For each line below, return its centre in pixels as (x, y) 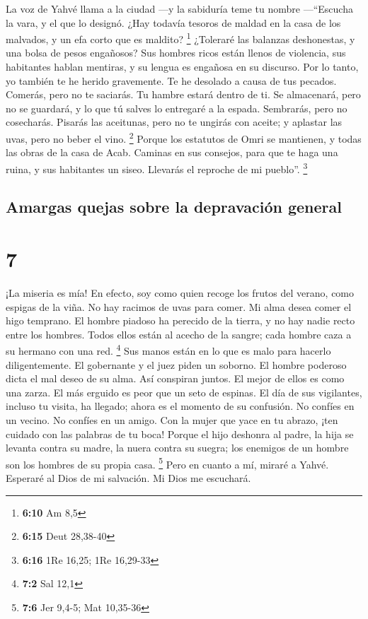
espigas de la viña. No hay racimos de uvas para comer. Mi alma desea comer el (179, 306)
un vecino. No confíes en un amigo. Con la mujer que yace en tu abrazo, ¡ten (172, 420)
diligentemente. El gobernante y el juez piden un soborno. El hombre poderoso (176, 364)
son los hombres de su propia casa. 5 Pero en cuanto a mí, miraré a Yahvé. (167, 463)
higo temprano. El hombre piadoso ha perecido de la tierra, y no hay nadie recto (180, 320)
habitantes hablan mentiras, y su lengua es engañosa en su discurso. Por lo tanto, (182, 67)
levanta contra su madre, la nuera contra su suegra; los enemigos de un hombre (177, 448)
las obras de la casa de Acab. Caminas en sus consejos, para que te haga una (172, 152)
